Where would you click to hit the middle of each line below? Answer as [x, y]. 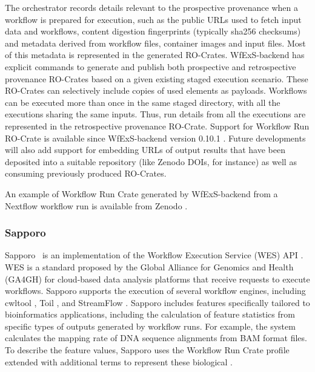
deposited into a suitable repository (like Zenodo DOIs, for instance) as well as [151, 161]
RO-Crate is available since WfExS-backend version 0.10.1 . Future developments [155, 138]
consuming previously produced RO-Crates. [86, 173]
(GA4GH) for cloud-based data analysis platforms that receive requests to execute [157, 279]
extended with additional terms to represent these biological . [119, 361]
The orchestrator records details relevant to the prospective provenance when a [151, 7]
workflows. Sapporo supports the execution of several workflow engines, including [155, 291]
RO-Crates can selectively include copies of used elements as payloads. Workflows [156, 90]
